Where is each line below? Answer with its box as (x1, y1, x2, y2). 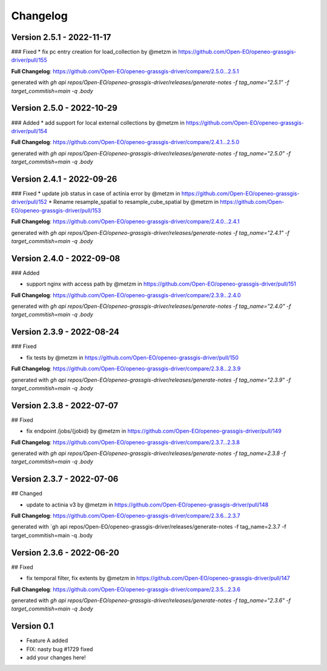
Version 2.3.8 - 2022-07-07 (11, 400, 118, 411)
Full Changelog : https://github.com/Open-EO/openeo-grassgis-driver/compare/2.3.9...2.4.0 (11, 291, 242, 299)
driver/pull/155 (11, 56, 47, 64)
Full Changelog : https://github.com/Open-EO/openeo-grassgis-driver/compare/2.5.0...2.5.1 (11, 67, 239, 75)
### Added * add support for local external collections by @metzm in (11, 119, 185, 126)
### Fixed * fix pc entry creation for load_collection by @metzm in (11, 48, 177, 56)
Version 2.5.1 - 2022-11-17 (11, 32, 111, 42)
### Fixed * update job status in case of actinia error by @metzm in (11, 190, 180, 197)
